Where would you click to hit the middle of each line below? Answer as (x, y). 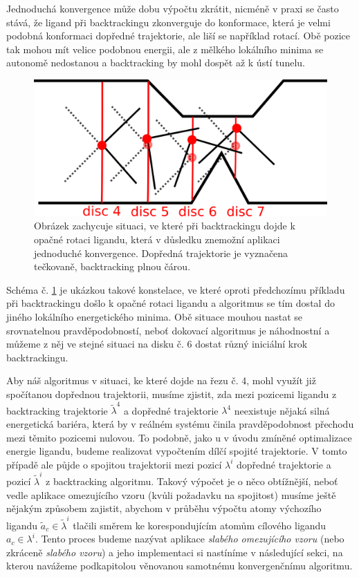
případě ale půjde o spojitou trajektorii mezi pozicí (114, 464)
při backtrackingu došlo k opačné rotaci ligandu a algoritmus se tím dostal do (171, 303)
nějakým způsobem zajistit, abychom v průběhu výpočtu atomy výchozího (164, 508)
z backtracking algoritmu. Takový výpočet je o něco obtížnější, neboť (192, 481)
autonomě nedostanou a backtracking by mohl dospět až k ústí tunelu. (156, 63)
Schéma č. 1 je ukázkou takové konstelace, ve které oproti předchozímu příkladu (176, 289)
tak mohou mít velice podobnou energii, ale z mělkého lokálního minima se (165, 49)
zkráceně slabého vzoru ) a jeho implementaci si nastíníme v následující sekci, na (175, 552)
